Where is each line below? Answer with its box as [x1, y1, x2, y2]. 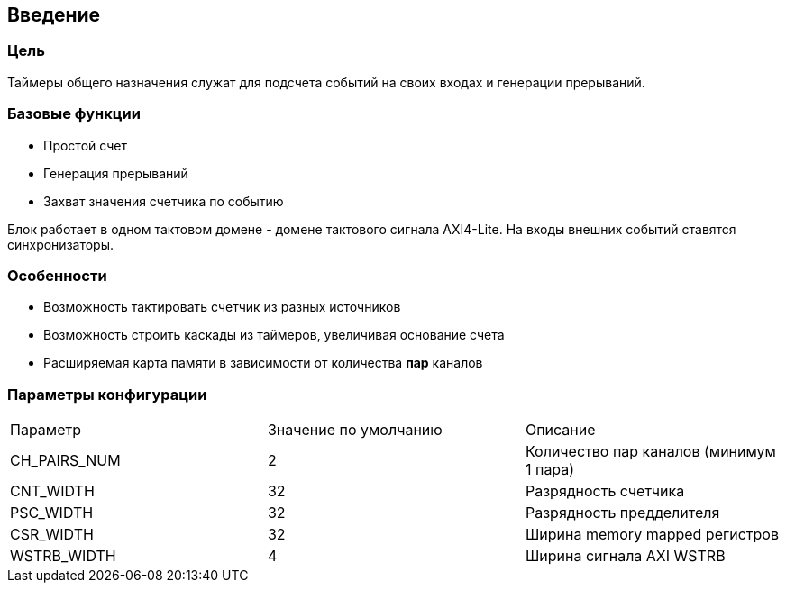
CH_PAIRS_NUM [10, 451, 121, 470]
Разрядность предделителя [525, 504, 720, 522]
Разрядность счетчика [525, 482, 685, 501]
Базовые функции [7, 104, 141, 123]
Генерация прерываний [43, 165, 188, 181]
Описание [525, 421, 596, 440]
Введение [7, 4, 101, 26]
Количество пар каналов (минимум [525, 442, 776, 461]
